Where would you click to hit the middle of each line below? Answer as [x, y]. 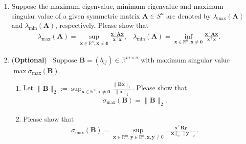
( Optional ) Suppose [44, 59]
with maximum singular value [185, 59]
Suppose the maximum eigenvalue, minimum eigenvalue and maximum [117, 6]
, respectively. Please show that [102, 25]
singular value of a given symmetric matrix [76, 15]
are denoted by [189, 15]
